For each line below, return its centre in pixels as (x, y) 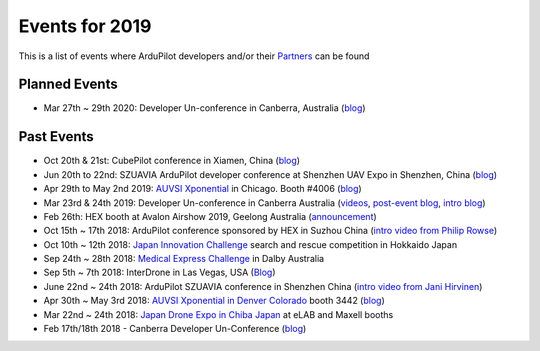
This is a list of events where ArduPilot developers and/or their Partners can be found (194, 56)
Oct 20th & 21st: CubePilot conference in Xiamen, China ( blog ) (171, 161)
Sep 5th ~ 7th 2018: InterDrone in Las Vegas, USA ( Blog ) (159, 272)
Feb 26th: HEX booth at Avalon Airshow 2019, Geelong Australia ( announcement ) (210, 216)
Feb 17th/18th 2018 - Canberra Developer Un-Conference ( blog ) (175, 329)
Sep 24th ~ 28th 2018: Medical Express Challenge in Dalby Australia (184, 259)
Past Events (56, 136)
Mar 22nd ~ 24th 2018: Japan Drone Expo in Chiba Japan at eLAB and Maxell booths (218, 314)
